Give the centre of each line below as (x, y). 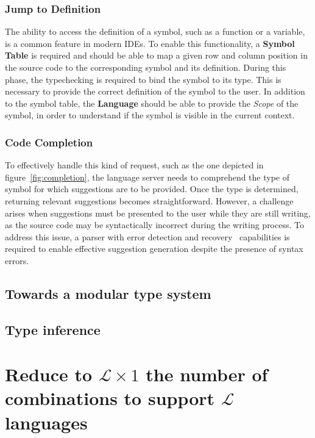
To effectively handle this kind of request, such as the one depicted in (134, 165)
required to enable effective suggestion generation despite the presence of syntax (154, 249)
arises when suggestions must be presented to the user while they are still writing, (158, 213)
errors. (17, 260)
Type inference (53, 329)
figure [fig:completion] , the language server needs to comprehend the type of (147, 177)
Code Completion (49, 142)
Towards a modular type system (108, 293)
